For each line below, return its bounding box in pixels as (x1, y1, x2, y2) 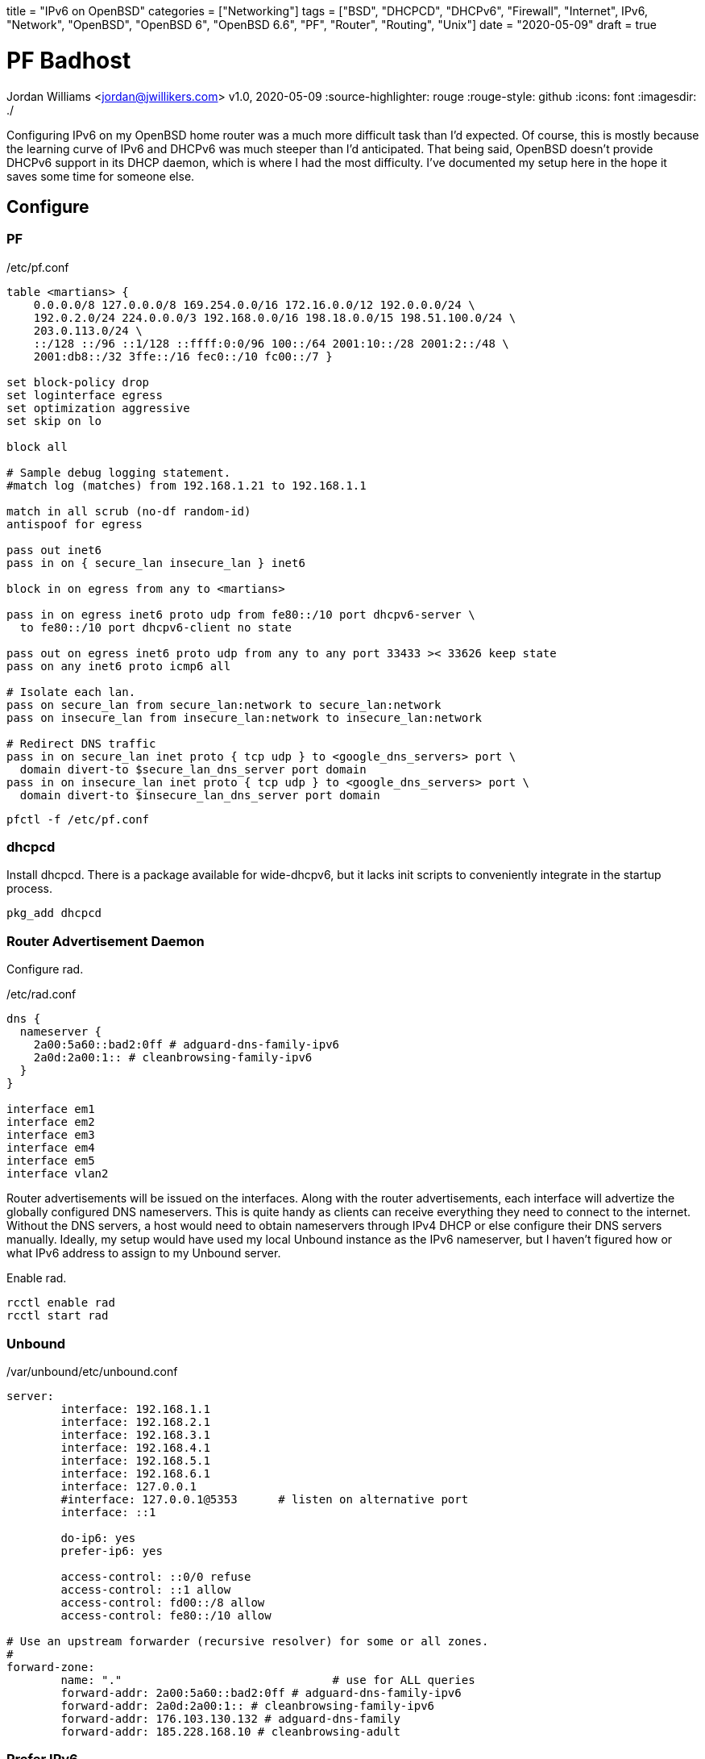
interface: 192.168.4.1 (60, 1440, 210, 1454)
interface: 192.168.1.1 (60, 1402, 210, 1415)
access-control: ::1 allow (60, 1582, 231, 1596)
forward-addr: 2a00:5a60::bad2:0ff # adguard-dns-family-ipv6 (60, 1686, 462, 1699)
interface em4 (6, 1141, 95, 1155)
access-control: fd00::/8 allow (60, 1595, 265, 1609)
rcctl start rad (6, 1309, 109, 1323)
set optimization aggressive (6, 401, 190, 415)
